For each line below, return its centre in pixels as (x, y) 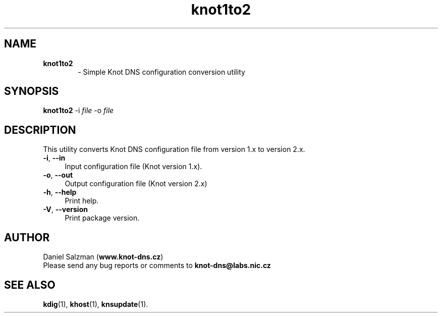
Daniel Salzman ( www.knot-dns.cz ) (103, 257)
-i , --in (54, 158)
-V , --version (65, 209)
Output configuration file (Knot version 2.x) (136, 184)
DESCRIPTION (40, 130)
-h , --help (60, 192)
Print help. (82, 201)
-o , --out (58, 175)
